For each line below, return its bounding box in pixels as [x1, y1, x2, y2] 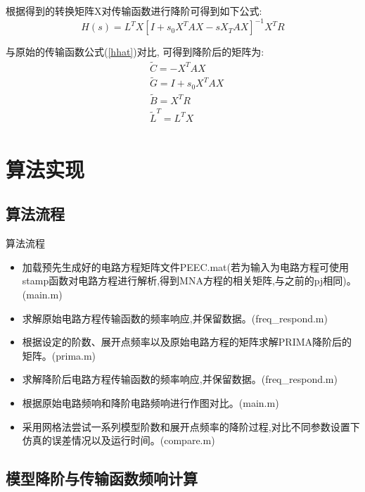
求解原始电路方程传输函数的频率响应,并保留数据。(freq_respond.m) [22, 310, 328, 325]
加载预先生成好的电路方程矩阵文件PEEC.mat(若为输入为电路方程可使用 [22, 259, 349, 274]
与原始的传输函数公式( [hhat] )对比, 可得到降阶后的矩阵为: [6, 44, 264, 59]
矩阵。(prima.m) [22, 348, 96, 362]
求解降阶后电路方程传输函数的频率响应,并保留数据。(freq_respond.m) [22, 372, 338, 386]
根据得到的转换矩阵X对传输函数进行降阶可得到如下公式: [6, 4, 262, 18]
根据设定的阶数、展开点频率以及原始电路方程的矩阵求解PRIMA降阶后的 [22, 334, 352, 349]
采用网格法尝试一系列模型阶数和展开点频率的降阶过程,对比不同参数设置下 [22, 419, 360, 434]
